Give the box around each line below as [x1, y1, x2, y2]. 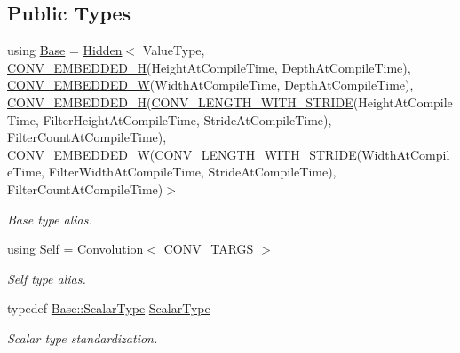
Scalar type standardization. [7, 328, 158, 347]
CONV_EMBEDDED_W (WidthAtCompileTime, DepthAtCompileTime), [7, 75, 414, 94]
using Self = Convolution [7, 239, 144, 258]
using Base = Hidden [7, 41, 123, 59]
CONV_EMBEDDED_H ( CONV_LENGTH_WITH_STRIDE [7, 92, 353, 111]
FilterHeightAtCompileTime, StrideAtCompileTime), [43, 110, 332, 129]
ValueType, [142, 41, 205, 59]
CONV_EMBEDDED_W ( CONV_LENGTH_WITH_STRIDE [7, 145, 357, 163]
